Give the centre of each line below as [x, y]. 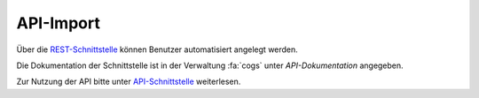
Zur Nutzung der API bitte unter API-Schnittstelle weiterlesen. [129, 82]
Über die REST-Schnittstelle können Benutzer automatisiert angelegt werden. [157, 49]
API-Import [59, 23]
